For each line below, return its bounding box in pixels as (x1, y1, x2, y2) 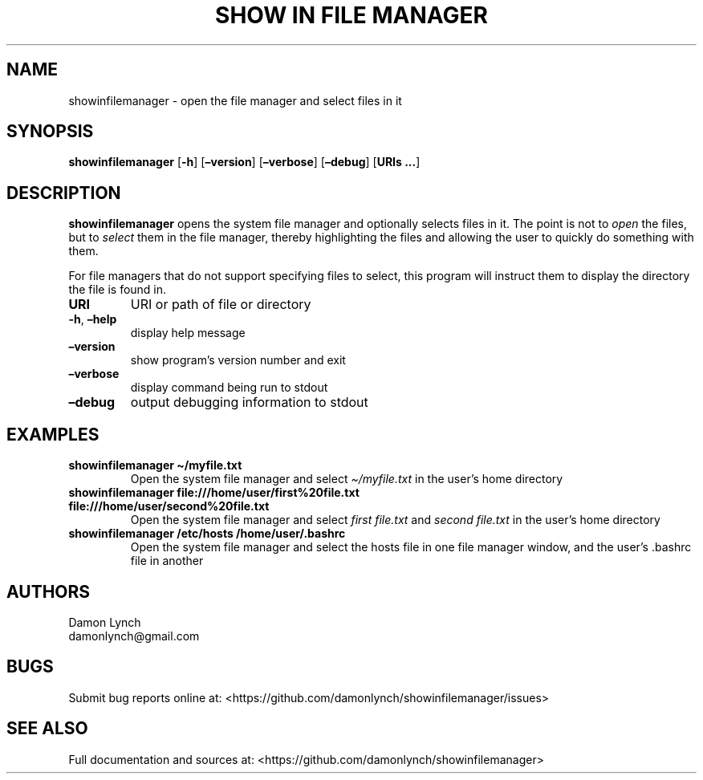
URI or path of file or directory (130, 296, 311, 313)
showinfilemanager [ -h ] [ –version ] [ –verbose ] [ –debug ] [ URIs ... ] (68, 155, 421, 169)
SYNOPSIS (6, 121, 94, 142)
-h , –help (68, 312, 117, 327)
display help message (130, 326, 246, 340)
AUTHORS (6, 581, 91, 602)
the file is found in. (68, 282, 167, 297)
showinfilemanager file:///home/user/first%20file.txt (68, 485, 360, 500)
